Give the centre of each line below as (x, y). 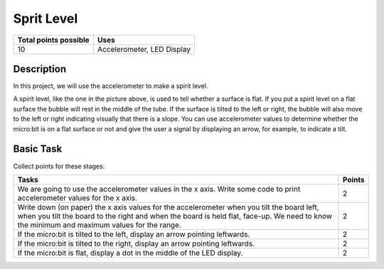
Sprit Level (46, 18)
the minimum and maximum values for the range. (99, 225)
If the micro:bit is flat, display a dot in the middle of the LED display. (130, 253)
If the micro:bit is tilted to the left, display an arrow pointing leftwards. (134, 234)
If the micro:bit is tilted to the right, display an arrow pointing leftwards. (136, 243)
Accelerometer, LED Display (144, 49)
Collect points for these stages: (59, 166)
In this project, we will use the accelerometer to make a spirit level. (111, 86)
